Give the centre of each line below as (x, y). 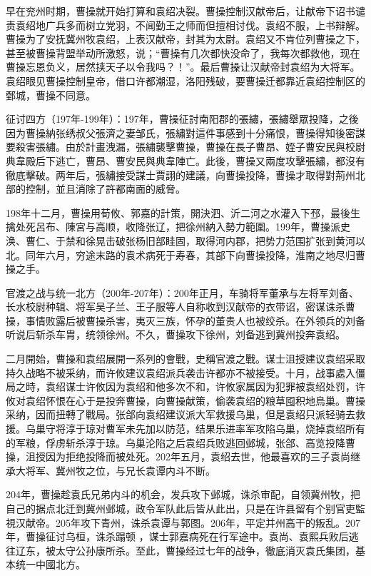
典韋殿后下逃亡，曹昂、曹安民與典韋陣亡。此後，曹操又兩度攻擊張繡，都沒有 (185, 160)
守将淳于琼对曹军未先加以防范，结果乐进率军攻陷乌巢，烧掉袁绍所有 (205, 429)
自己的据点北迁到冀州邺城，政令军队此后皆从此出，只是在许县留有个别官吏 (181, 508)
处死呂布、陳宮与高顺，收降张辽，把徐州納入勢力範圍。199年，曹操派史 (183, 227)
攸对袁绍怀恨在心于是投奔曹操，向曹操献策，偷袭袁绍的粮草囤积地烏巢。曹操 (185, 400)
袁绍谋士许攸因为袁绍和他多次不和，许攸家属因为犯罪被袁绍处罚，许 (205, 386)
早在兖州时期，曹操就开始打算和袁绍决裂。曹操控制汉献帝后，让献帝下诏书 (181, 11)
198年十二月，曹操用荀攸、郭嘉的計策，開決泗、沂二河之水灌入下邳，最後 (178, 212)
